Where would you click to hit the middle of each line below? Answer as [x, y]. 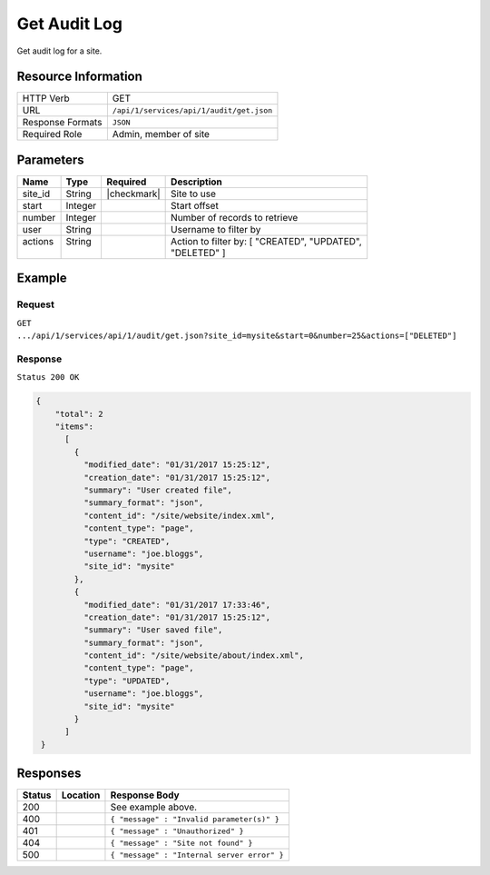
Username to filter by [216, 229]
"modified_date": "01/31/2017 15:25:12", [177, 465]
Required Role [52, 134]
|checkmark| [133, 194]
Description [196, 182]
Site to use [194, 194]
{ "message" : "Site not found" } [181, 843]
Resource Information [79, 77]
